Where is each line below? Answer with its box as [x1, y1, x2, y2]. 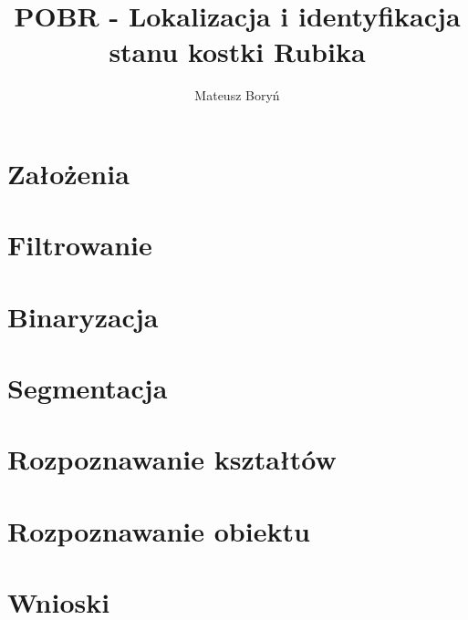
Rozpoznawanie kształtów [7, 440, 337, 478]
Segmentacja [7, 369, 168, 407]
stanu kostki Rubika [109, 33, 366, 70]
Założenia [7, 154, 130, 191]
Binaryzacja [7, 297, 159, 335]
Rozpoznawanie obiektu [7, 511, 310, 549]
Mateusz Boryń [194, 86, 280, 105]
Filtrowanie [7, 226, 152, 263]
